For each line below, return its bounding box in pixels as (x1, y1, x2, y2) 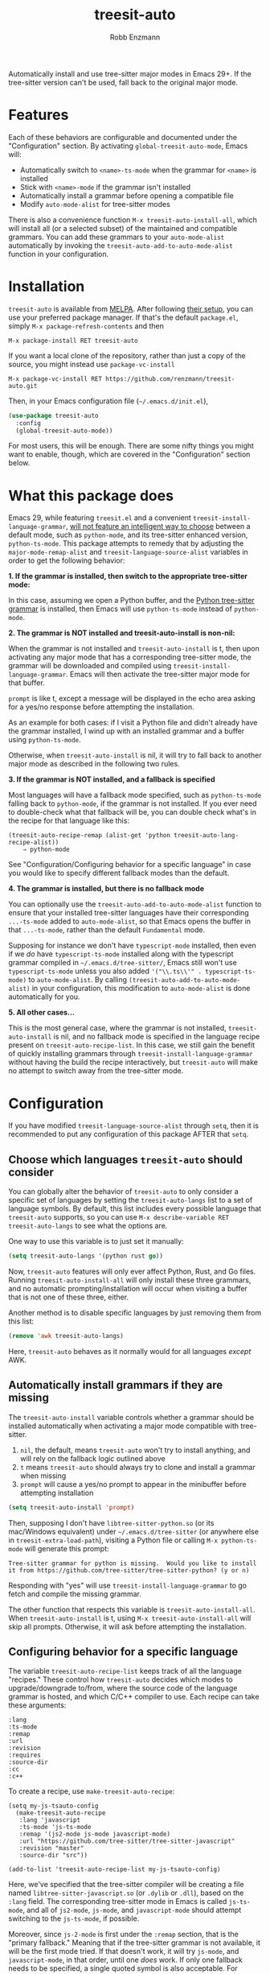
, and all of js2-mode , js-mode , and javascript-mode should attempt (22, 1906, 242, 1915)
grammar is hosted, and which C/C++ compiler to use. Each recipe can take (8, 1692, 260, 1702)
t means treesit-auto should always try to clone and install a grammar (19, 1462, 256, 1472)
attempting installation (19, 1488, 94, 1497)
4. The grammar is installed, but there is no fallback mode (8, 884, 205, 894)
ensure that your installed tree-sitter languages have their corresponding (8, 908, 249, 918)
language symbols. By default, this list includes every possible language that (8, 1204, 262, 1213)
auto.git (8, 382, 38, 390)
